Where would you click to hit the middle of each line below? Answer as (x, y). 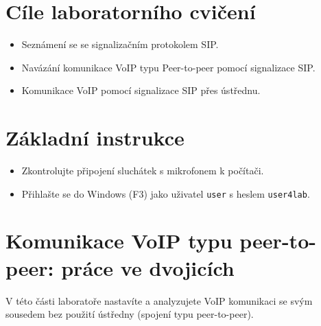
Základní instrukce (95, 138)
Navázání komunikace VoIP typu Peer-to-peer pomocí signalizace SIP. (168, 67)
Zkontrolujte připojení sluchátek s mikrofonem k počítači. (143, 171)
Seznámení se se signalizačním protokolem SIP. (120, 44)
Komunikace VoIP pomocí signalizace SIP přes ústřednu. (141, 90)
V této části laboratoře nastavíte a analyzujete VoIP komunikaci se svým (159, 300)
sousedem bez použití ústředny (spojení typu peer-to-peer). (130, 314)
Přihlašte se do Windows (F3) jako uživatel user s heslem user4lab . (166, 193)
